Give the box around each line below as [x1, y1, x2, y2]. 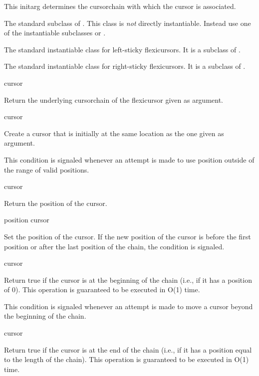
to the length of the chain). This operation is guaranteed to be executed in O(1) [4, 354, 249, 365]
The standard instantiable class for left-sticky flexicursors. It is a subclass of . [4, 44, 241, 54]
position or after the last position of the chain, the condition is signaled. [4, 241, 225, 251]
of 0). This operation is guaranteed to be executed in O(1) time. [4, 284, 200, 295]
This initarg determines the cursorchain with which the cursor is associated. [4, 1, 236, 11]
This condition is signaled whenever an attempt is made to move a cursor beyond [4, 301, 253, 311]
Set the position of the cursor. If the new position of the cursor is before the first [4, 231, 251, 241]
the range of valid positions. [4, 164, 89, 175]
